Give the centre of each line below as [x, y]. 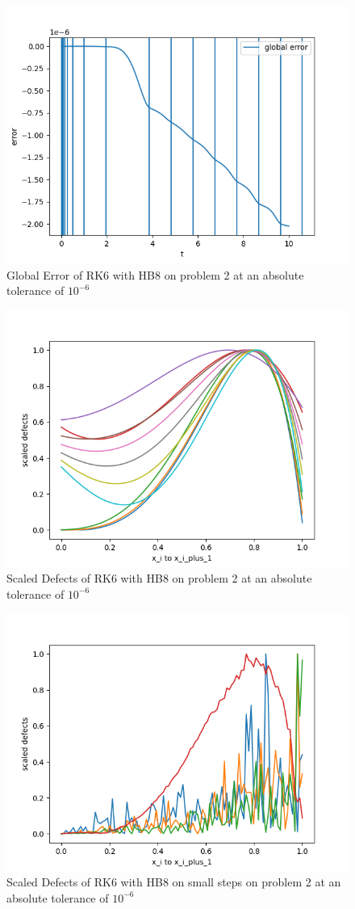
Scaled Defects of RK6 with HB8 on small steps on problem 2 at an [174, 882]
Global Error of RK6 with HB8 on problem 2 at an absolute [155, 274]
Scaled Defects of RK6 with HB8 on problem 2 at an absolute [159, 578]
